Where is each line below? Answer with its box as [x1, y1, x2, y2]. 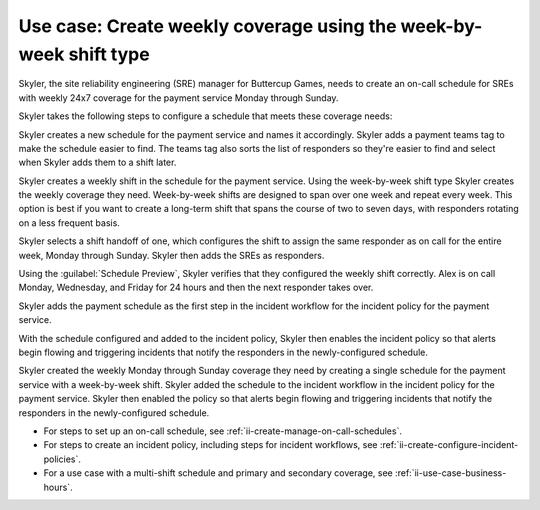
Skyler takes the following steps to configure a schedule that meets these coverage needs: [18, 110, 393, 122]
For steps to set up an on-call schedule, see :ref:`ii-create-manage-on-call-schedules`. [43, 425, 402, 437]
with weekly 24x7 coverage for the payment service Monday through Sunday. [18, 91, 339, 104]
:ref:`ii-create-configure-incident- [379, 439, 519, 451]
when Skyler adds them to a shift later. [18, 156, 177, 169]
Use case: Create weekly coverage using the [18, 15, 397, 37]
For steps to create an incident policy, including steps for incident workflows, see [43, 439, 379, 451]
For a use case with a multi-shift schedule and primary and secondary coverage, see [43, 467, 394, 479]
